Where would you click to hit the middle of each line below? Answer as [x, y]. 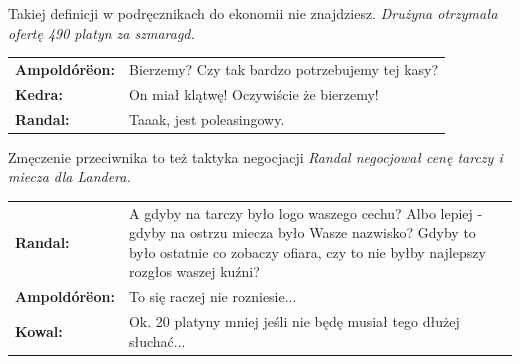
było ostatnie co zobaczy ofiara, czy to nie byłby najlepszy [307, 251]
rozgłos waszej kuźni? [194, 271]
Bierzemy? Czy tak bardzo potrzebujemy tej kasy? [283, 68]
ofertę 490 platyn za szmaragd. [101, 32]
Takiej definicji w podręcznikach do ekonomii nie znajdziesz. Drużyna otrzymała [253, 13]
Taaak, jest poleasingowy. [206, 118]
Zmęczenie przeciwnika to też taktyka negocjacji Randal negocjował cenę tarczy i [255, 156]
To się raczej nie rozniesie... [212, 296]
